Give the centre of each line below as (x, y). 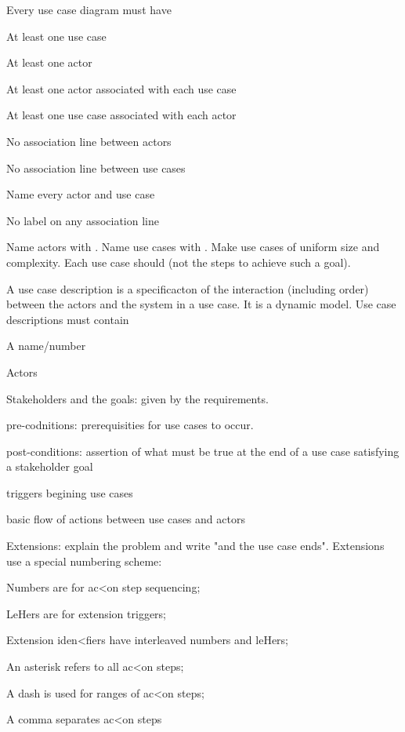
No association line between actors (89, 141)
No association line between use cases (96, 168)
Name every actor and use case (81, 194)
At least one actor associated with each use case (121, 88)
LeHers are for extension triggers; (86, 613)
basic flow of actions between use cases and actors (126, 519)
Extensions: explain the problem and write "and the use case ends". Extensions (195, 546)
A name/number (46, 346)
